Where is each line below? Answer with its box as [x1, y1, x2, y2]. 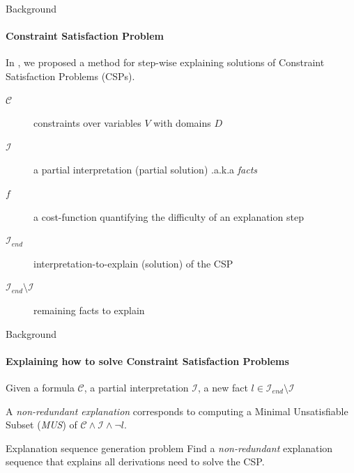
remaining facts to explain [33, 302, 145, 317]
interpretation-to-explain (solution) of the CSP [33, 256, 233, 270]
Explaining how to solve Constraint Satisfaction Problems [6, 353, 289, 368]
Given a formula [6, 380, 75, 394]
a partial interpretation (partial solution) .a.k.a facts [33, 162, 258, 177]
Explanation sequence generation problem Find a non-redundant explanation [6, 440, 333, 455]
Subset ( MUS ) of [6, 417, 77, 432]
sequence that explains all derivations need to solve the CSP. [6, 454, 265, 469]
